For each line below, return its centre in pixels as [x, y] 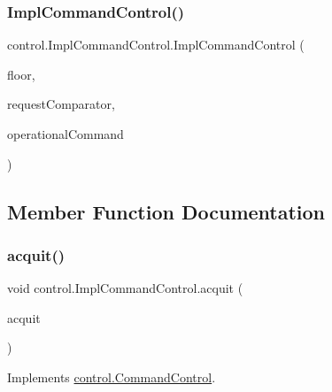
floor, [21, 74]
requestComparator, [61, 104]
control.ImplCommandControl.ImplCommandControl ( [156, 45]
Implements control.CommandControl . [112, 377]
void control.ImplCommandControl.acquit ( [125, 288]
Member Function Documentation [166, 211]
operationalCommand [66, 134]
